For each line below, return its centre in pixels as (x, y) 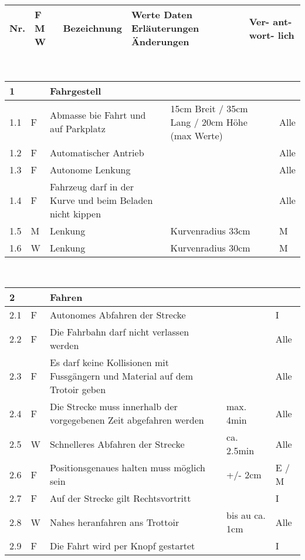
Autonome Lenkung (90, 169)
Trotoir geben (78, 390)
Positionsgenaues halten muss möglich (127, 468)
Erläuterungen (165, 28)
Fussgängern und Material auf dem (121, 376)
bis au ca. (246, 515)
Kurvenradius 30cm (210, 247)
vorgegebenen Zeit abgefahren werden (127, 420)
